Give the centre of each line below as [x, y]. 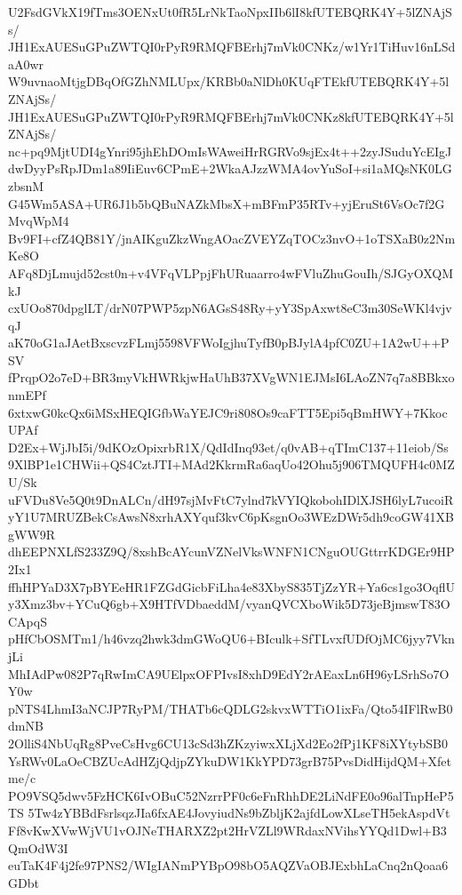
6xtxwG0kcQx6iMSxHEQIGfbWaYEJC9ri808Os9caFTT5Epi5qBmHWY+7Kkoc [228, 412]
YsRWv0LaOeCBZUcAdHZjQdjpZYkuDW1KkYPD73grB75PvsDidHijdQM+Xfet [230, 760]
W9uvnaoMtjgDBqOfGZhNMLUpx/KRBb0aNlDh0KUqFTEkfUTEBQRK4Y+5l [229, 81]
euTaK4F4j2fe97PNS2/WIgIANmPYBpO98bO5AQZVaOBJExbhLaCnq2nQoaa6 [228, 865]
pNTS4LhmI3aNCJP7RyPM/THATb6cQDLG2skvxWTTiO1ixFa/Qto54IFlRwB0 [231, 708]
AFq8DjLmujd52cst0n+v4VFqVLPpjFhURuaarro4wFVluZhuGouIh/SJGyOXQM [231, 272]
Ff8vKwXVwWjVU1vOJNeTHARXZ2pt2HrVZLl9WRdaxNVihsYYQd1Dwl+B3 [227, 830]
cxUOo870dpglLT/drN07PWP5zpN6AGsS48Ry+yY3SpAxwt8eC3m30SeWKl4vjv [230, 308]
